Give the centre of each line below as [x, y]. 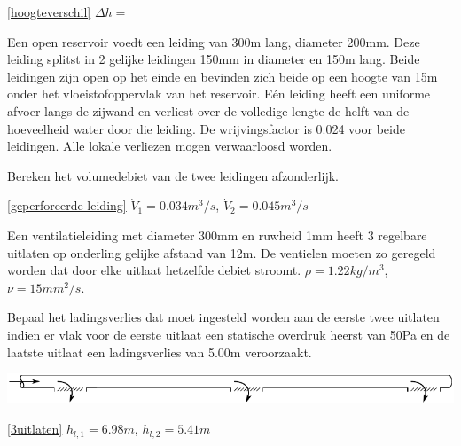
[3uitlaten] [35, 429]
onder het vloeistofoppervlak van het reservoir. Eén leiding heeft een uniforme [219, 94]
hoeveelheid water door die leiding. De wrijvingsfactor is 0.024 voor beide [206, 128]
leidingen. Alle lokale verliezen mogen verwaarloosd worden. [170, 146]
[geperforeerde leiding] [67, 205]
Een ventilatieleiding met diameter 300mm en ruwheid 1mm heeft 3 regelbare [217, 235]
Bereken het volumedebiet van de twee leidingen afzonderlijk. [173, 175]
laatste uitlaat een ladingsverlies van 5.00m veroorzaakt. [160, 352]
